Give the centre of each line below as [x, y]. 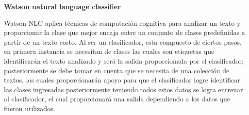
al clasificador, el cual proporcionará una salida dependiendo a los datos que [117, 99]
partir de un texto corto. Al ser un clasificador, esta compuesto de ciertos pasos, [123, 41]
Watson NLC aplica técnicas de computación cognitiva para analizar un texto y [122, 23]
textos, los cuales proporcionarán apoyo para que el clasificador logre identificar [122, 80]
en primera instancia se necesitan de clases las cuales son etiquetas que [109, 51]
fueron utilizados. [30, 108]
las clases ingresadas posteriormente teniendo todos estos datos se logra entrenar [124, 89]
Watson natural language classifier [62, 6]
